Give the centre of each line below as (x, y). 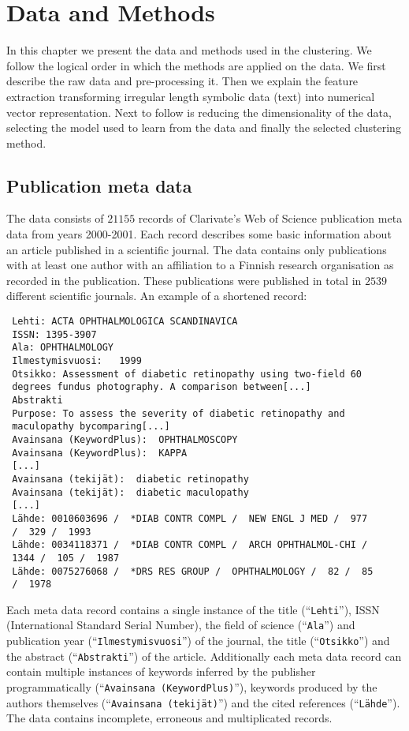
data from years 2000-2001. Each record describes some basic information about (199, 234)
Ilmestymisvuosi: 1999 (77, 361)
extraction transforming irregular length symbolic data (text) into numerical (191, 96)
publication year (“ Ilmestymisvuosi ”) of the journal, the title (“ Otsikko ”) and (198, 641)
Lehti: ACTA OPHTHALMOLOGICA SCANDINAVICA (125, 322)
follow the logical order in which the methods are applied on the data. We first (196, 65)
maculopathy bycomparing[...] (91, 427)
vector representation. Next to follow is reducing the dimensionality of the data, (199, 112)
